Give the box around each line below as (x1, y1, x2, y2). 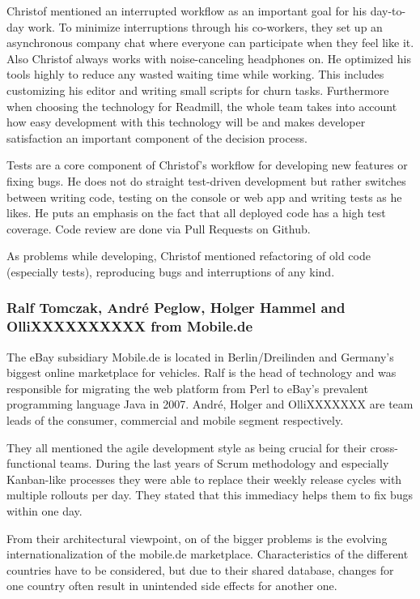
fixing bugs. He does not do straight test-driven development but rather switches (6, 172, 406, 189)
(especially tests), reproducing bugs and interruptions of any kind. (6, 263, 335, 280)
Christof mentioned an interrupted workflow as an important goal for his (6, 2, 367, 19)
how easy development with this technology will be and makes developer (6, 113, 366, 130)
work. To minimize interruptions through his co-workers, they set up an (28, 18, 383, 35)
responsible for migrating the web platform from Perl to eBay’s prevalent (6, 379, 368, 396)
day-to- (370, 2, 406, 19)
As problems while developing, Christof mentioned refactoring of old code (6, 247, 371, 264)
